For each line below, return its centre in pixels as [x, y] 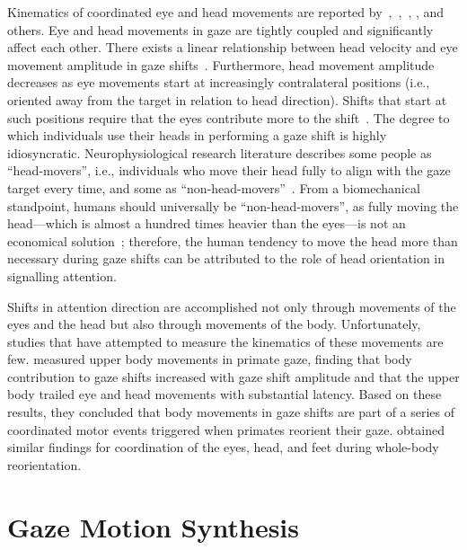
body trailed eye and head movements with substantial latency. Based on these [225, 394]
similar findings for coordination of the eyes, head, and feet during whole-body [223, 447]
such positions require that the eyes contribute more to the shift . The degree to [229, 117]
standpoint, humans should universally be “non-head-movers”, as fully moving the [233, 205]
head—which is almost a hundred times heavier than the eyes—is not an [207, 223]
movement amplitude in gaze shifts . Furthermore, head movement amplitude [221, 64]
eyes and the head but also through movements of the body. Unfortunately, [214, 324]
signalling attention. [62, 275]
